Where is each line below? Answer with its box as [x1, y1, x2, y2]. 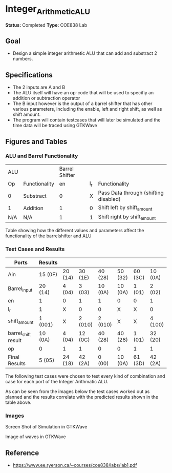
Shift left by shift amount [98, 204, 153, 212]
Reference [5, 448, 39, 457]
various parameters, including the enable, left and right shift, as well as [12, 106, 162, 112]
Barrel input [8, 285, 33, 293]
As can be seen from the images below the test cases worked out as [5, 388, 150, 395]
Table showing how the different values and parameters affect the [5, 228, 144, 234]
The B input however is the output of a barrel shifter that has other [12, 100, 153, 107]
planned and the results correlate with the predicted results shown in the [5, 394, 159, 400]
